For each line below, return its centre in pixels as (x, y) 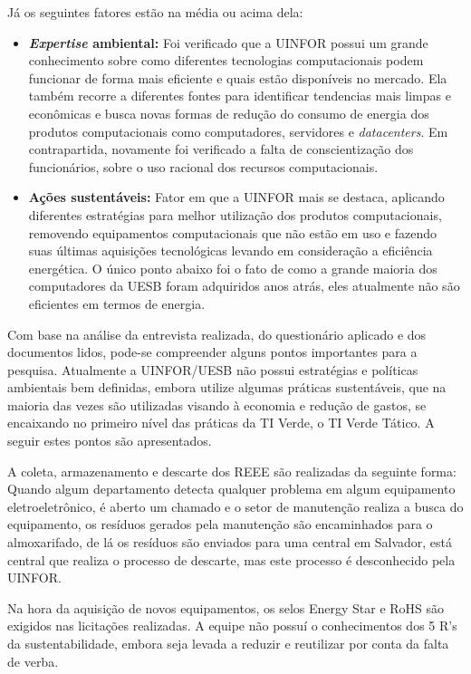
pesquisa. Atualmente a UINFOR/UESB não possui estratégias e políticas (213, 369)
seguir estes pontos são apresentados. (110, 441)
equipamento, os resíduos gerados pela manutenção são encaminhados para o (220, 524)
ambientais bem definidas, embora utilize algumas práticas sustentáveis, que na (227, 387)
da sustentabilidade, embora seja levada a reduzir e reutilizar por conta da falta (228, 643)
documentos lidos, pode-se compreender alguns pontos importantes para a (212, 352)
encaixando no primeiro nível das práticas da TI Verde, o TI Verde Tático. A (221, 423)
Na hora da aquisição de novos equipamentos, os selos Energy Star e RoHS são (226, 607)
